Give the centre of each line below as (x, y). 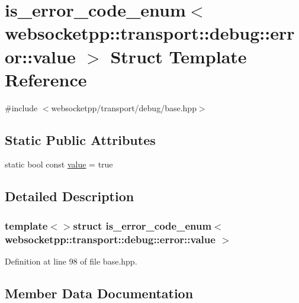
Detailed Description (70, 196)
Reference (46, 79)
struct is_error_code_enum (142, 225)
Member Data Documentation (99, 293)
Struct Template (179, 56)
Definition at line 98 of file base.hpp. (71, 261)
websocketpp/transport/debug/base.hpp (124, 107)
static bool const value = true (59, 164)
